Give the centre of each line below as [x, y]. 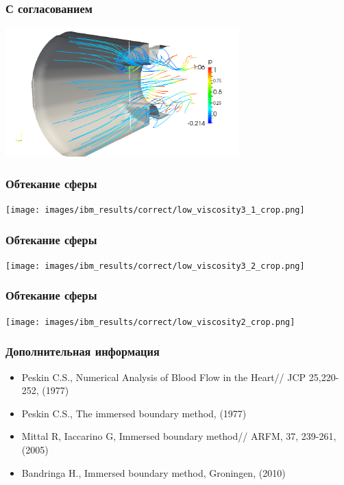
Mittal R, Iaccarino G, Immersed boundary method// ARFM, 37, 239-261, [179, 436]
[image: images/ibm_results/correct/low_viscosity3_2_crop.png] [155, 266]
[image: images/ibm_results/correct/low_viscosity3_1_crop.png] [155, 210]
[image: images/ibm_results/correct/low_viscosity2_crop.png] [150, 322]
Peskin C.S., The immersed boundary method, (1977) [134, 413]
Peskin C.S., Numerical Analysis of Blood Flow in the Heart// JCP [164, 377]
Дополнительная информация [83, 351]
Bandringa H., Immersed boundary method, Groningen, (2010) [153, 472]
